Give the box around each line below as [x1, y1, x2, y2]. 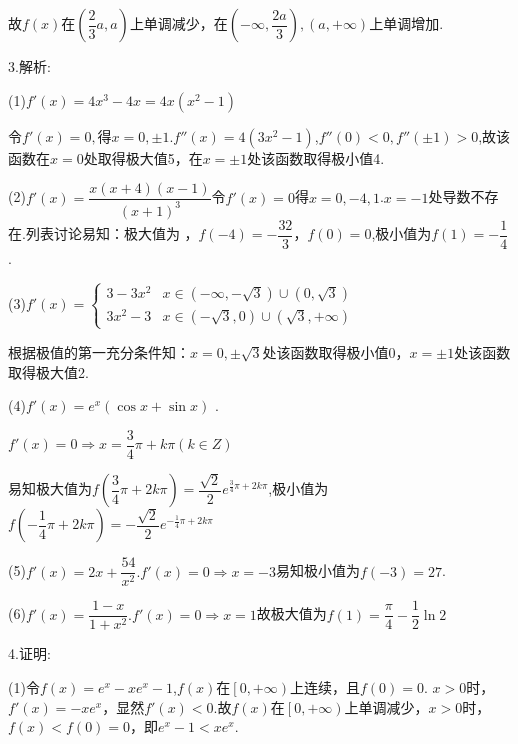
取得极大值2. [8, 361, 89, 382]
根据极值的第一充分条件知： [8, 341, 190, 362]
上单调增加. [369, 13, 444, 33]
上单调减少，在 [129, 13, 228, 33]
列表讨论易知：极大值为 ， [25, 223, 199, 244]
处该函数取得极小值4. [247, 147, 385, 168]
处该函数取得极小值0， [262, 341, 410, 362]
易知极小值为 [276, 560, 361, 581]
